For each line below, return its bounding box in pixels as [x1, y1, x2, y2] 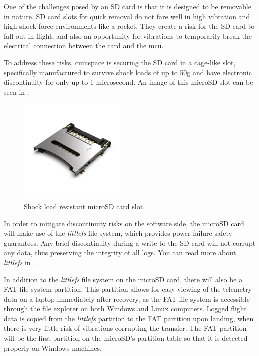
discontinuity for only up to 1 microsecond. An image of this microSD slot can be [4, 77, 253, 87]
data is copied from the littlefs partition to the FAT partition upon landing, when [4, 313, 254, 323]
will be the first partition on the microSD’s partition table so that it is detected [4, 333, 248, 343]
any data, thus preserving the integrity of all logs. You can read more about [4, 247, 236, 258]
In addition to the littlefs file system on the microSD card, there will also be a [4, 274, 243, 284]
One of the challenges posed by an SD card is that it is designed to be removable [4, 1, 251, 11]
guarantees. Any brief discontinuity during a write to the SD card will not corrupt [4, 237, 256, 248]
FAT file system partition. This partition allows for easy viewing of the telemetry [4, 284, 252, 294]
